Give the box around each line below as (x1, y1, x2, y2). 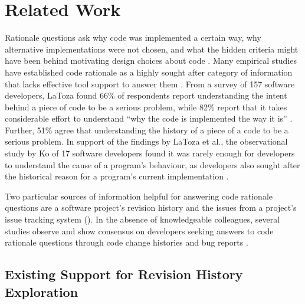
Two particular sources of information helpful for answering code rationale (5, 189, 273, 202)
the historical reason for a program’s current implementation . (5, 170, 229, 182)
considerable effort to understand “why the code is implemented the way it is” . (5, 112, 293, 125)
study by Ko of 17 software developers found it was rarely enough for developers (5, 147, 295, 159)
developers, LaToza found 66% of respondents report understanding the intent (5, 89, 287, 102)
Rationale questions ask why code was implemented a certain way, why (5, 31, 261, 44)
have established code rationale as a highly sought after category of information (5, 66, 293, 78)
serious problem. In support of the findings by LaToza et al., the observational (5, 135, 288, 148)
